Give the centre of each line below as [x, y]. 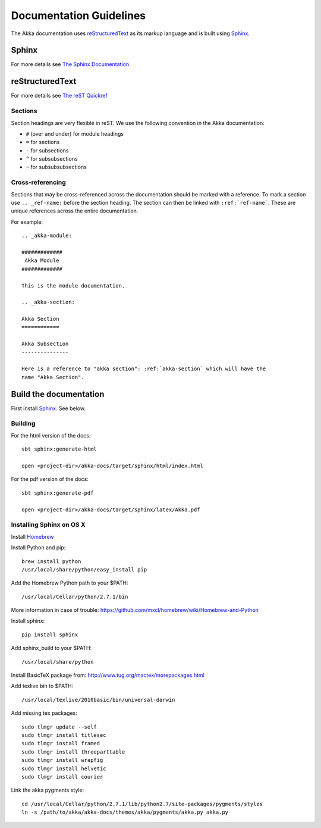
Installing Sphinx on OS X [48, 525]
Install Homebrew [32, 536]
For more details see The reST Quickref [59, 96]
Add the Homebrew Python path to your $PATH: [70, 583]
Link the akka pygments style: [48, 790]
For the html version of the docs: [51, 435]
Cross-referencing [39, 183]
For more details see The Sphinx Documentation [70, 64]
